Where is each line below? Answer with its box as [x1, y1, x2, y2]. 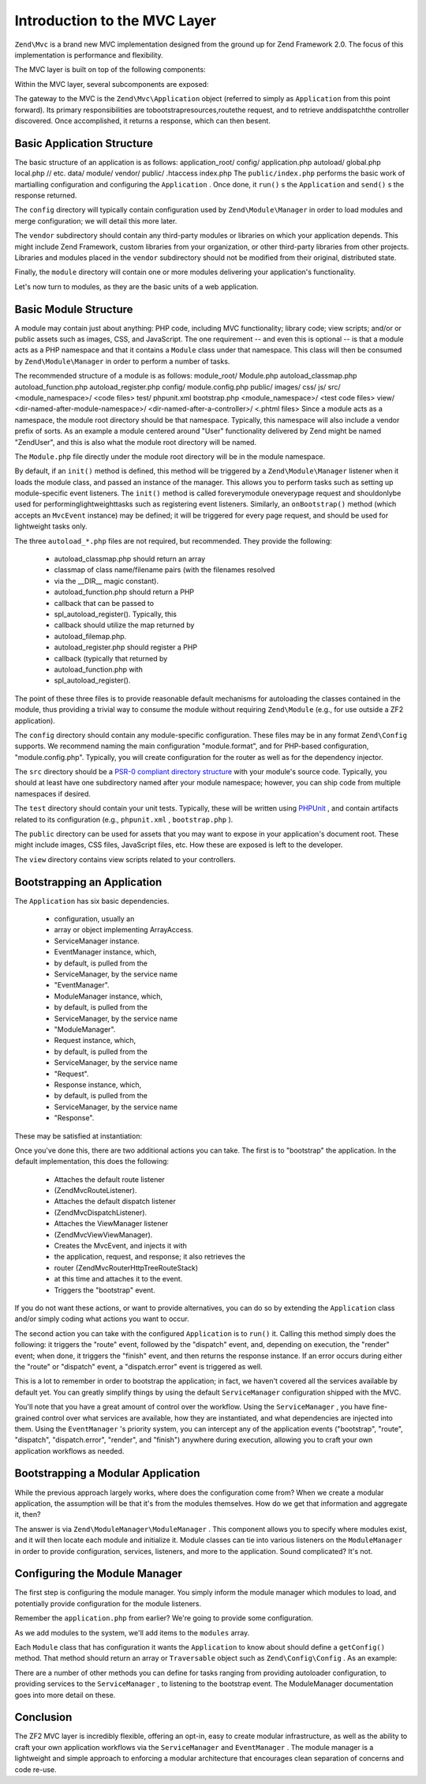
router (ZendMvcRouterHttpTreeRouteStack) [54, 1263, 199, 1272]
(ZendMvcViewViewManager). [54, 1229, 153, 1240]
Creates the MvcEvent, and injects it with [54, 1241, 187, 1251]
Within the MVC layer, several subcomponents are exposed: [14, 79, 209, 88]
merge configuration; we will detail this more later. [14, 216, 177, 225]
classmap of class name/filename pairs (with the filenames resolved [54, 565, 275, 574]
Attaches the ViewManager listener [54, 1219, 169, 1229]
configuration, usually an [54, 914, 135, 924]
